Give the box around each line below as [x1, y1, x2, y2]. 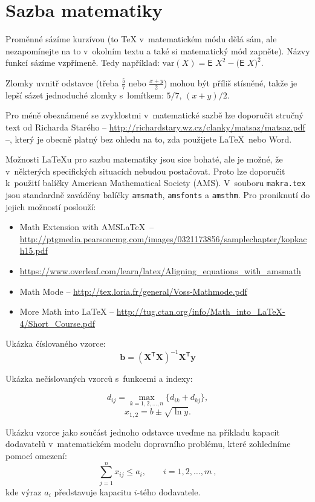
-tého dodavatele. [137, 485, 201, 498]
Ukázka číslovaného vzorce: [5, 337, 106, 350]
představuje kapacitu [54, 485, 132, 498]
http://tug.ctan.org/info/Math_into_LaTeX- [116, 305, 285, 318]
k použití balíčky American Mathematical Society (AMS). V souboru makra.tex [5, 176, 306, 189]
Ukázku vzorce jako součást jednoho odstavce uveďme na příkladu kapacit [5, 425, 280, 438]
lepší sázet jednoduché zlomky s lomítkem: [5, 88, 164, 101]
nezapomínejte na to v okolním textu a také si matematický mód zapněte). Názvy [5, 44, 310, 57]
